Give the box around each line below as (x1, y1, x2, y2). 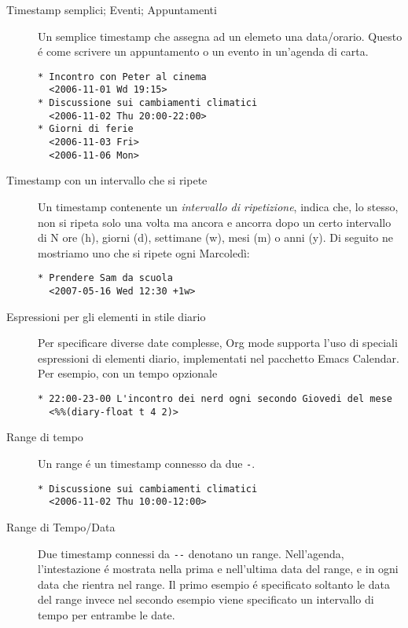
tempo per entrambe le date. (38, 606, 175, 623)
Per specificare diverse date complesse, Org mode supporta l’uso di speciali (38, 334, 398, 351)
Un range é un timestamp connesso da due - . (38, 455, 255, 471)
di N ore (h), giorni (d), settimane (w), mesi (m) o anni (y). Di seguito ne (38, 229, 393, 246)
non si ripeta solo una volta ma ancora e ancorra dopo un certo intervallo (38, 214, 391, 230)
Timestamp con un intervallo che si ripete (6, 172, 208, 188)
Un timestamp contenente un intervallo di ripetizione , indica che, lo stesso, (38, 198, 399, 214)
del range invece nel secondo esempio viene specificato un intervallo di (38, 591, 374, 608)
